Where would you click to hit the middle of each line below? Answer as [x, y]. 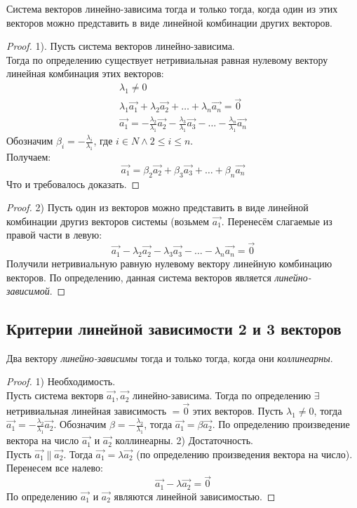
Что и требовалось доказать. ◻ [73, 183]
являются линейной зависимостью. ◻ [195, 496]
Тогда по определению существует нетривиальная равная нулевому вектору [167, 59]
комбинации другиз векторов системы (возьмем [108, 221]
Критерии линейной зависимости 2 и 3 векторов [174, 329]
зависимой [28, 291]
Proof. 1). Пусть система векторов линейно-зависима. [121, 46]
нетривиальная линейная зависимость [87, 410]
